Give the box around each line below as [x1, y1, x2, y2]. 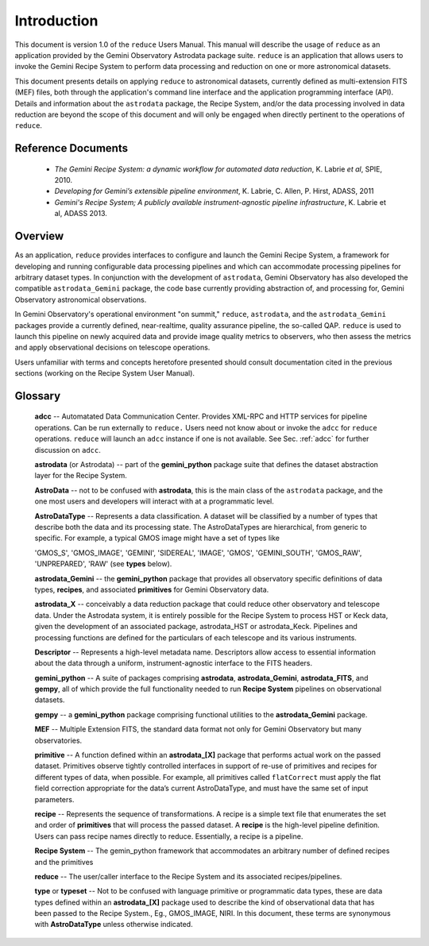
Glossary [14, 389, 61, 403]
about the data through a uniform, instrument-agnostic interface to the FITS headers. [34, 658, 313, 668]
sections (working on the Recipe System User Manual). [14, 369, 195, 378]
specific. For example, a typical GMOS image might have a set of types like [34, 533, 280, 543]
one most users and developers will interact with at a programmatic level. [34, 496, 274, 506]
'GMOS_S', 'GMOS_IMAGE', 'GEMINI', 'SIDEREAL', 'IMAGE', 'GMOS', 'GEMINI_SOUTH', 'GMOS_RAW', [34, 548, 362, 558]
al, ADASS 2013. [54, 209, 107, 218]
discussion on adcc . [34, 445, 101, 454]
